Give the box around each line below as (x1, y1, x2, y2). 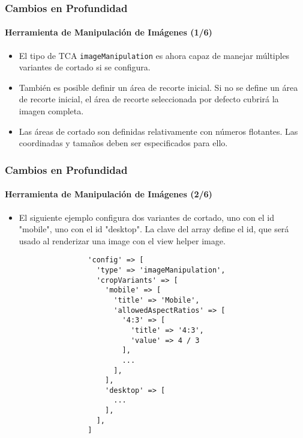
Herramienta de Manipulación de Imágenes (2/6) (5, 188, 212, 200)
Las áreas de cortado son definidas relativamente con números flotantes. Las (19, 125, 298, 137)
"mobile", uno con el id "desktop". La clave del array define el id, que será (19, 223, 289, 235)
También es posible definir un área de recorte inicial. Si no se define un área (19, 81, 298, 93)
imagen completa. (19, 105, 84, 117)
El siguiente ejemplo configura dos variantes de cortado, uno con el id (19, 211, 275, 223)
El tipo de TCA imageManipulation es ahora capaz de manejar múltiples (19, 49, 290, 61)
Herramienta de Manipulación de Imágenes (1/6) (5, 26, 212, 39)
